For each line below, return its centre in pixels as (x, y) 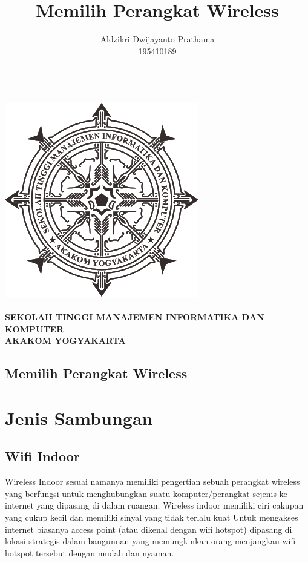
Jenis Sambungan (79, 417)
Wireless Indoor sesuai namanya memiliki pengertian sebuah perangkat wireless (152, 482)
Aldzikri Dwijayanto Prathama (157, 39)
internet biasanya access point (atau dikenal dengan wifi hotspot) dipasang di (149, 529)
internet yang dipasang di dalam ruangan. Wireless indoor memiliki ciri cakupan (154, 505)
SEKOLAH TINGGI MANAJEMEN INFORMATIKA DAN (135, 317)
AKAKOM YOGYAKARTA (65, 341)
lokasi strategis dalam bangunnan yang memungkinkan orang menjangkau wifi (150, 541)
